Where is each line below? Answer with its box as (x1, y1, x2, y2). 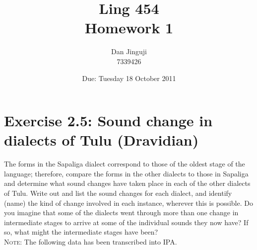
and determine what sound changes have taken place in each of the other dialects (4, 178, 251, 188)
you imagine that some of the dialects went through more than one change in (4, 207, 239, 218)
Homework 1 (84, 17, 174, 38)
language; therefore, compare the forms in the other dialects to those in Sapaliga (4, 168, 249, 178)
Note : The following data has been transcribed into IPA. (4, 236, 177, 247)
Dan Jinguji (111, 46, 147, 57)
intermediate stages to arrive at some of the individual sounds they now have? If (4, 217, 249, 227)
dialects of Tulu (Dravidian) (4, 130, 199, 150)
